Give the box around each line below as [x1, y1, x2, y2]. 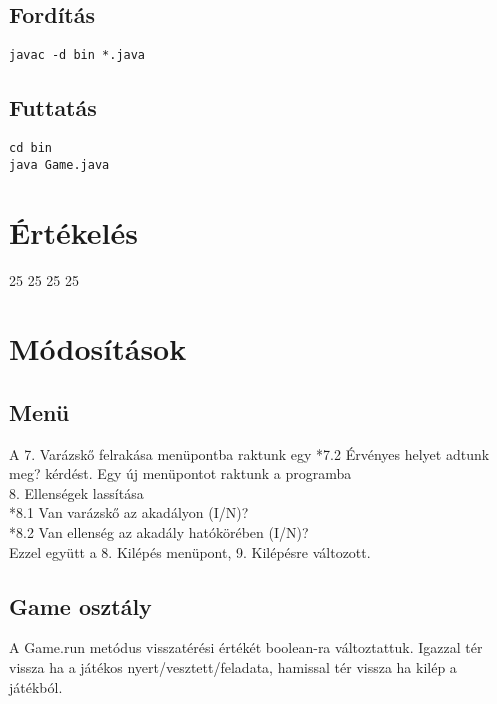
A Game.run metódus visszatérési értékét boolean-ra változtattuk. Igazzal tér [9, 637, 483, 658]
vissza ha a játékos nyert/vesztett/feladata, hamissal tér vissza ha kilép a [9, 657, 457, 678]
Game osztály [9, 590, 152, 621]
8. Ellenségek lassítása [9, 482, 144, 503]
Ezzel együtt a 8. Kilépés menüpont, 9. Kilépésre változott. [9, 541, 371, 562]
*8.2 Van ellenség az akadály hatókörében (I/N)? [9, 522, 309, 543]
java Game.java [9, 157, 110, 172]
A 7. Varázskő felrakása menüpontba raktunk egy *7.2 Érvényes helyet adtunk [9, 443, 490, 464]
